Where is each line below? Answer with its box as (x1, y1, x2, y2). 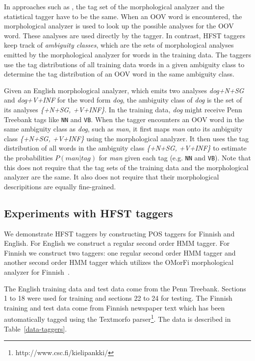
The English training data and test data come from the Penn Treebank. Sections (4, 283, 246, 293)
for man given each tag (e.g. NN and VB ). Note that (99, 152, 251, 162)
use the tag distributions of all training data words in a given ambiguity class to (4, 59, 245, 69)
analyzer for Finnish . (4, 266, 70, 277)
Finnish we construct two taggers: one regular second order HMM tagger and (4, 247, 236, 258)
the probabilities (4, 152, 53, 162)
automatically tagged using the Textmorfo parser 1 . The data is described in (4, 312, 231, 324)
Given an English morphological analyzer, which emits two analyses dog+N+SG (4, 85, 244, 95)
